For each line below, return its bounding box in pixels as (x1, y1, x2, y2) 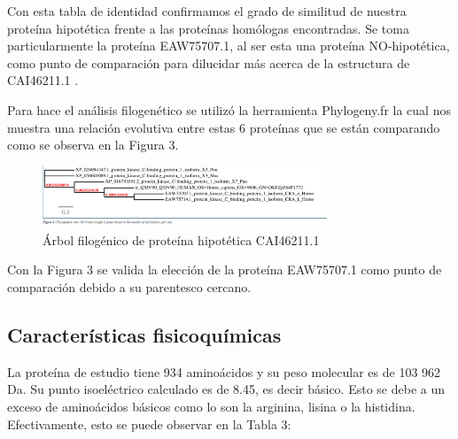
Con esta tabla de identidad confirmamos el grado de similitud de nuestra (7, 2, 407, 19)
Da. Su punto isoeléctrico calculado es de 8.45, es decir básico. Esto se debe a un (7, 380, 445, 398)
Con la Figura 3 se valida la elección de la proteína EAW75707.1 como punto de (7, 260, 442, 279)
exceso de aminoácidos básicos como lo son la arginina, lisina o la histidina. (7, 397, 415, 416)
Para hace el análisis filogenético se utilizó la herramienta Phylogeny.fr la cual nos (7, 100, 451, 119)
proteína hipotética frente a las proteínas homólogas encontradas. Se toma (7, 19, 409, 37)
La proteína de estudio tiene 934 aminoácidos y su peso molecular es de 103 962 (7, 362, 441, 381)
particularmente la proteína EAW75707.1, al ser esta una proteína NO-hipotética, (7, 36, 450, 55)
